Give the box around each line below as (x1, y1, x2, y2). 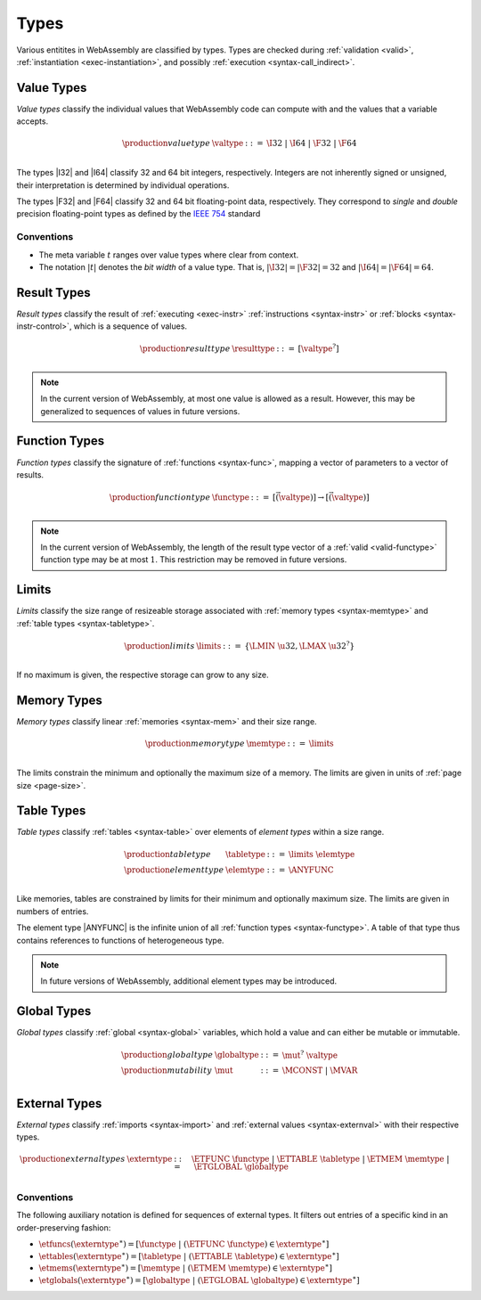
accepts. (16, 116, 49, 127)
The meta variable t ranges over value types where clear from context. (38, 249, 298, 260)
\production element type (124, 864, 224, 875)
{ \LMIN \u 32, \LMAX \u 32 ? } (244, 639, 355, 650)
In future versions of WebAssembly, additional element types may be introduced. (40, 976, 338, 986)
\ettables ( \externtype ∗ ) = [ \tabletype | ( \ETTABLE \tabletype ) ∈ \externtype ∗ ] (38, 1250, 339, 1261)
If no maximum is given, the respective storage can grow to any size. (16, 669, 269, 681)
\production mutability (121, 1066, 213, 1075)
